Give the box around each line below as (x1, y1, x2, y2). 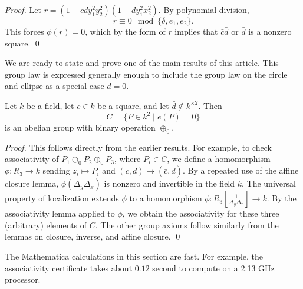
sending (42, 164, 70, 177)
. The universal (242, 177, 296, 190)
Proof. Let (5, 4, 41, 15)
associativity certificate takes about (5, 261, 133, 274)
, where (114, 152, 141, 165)
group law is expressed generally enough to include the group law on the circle (5, 68, 288, 80)
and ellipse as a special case (5, 79, 104, 92)
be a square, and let (97, 99, 169, 111)
